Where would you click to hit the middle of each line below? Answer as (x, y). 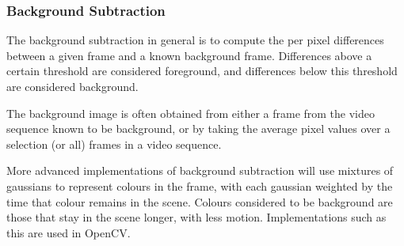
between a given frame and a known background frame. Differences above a (189, 55)
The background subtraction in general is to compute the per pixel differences (195, 40)
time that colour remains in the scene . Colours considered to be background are (200, 201)
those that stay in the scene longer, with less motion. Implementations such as (196, 217)
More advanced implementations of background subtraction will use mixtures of (200, 170)
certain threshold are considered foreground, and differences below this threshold (202, 71)
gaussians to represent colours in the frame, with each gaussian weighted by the (200, 185)
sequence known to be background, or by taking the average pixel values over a (198, 129)
